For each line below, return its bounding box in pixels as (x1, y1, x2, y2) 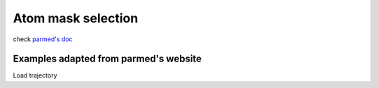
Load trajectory (13, 71, 57, 80)
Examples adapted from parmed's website (13, 53, 202, 65)
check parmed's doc (13, 35, 73, 43)
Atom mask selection (13, 10, 139, 26)
